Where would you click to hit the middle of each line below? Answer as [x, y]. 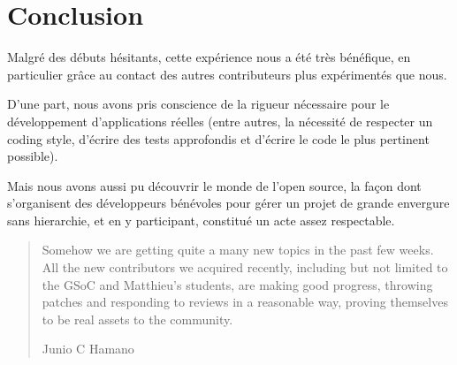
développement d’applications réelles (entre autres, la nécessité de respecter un [220, 121]
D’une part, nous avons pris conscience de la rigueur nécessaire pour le [198, 104]
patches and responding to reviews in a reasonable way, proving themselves [245, 302]
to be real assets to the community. [137, 319]
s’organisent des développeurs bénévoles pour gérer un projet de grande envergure [228, 203]
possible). [33, 156]
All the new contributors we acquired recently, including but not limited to [245, 267]
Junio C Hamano [88, 349]
